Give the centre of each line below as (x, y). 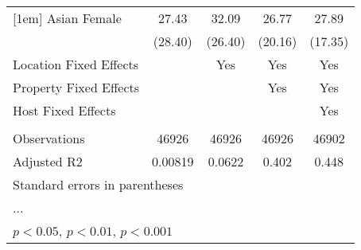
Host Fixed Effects (64, 110)
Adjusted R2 (48, 161)
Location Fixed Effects (76, 64)
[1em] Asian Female (67, 18)
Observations (49, 138)
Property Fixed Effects (76, 87)
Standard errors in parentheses (98, 184)
